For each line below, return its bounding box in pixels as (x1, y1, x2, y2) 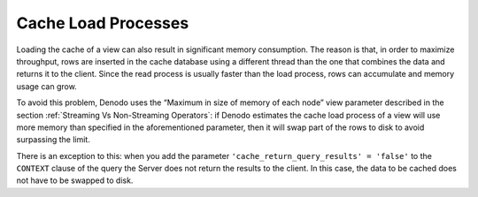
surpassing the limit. (16, 134, 90, 145)
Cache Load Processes (16, 13, 189, 33)
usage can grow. (16, 80, 77, 92)
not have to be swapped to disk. (16, 175, 134, 186)
